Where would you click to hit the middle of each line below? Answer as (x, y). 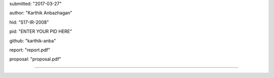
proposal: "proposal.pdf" (35, 59)
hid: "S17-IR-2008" (29, 22)
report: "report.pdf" (30, 50)
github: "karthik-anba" (33, 41)
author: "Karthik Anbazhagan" (41, 13)
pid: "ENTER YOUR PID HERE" (41, 31)
